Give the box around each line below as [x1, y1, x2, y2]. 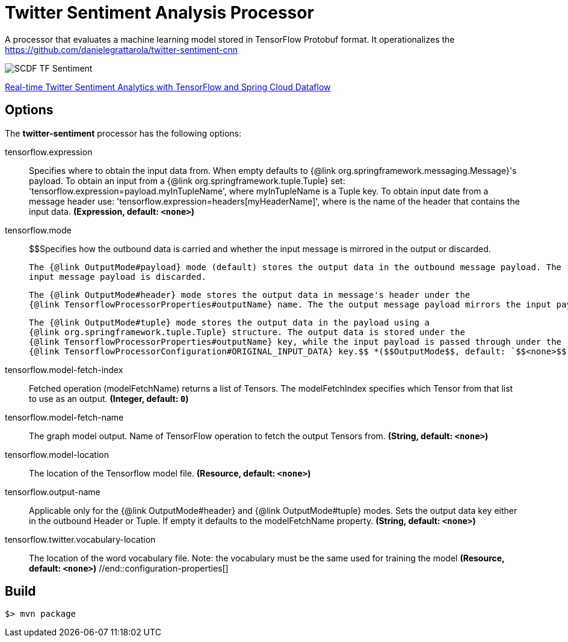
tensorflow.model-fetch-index [5, 364, 123, 375]
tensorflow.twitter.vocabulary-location [5, 534, 156, 545]
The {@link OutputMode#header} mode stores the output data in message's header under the [29, 289, 471, 300]
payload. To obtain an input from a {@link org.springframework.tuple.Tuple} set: [29, 175, 345, 186]
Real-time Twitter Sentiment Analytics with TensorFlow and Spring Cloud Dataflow [5, 81, 331, 92]
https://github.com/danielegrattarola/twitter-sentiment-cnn [5, 44, 238, 55]
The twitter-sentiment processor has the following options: [5, 128, 242, 138]
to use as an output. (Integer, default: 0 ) [29, 393, 189, 404]
